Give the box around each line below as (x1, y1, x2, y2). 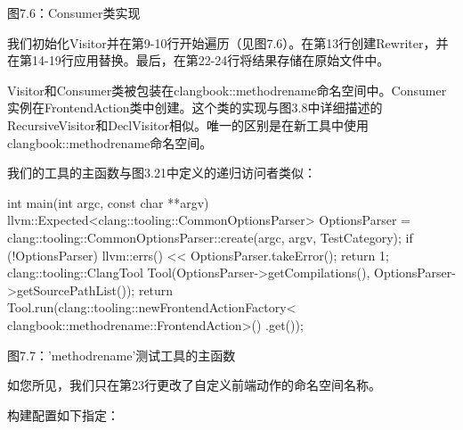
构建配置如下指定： (7, 405, 119, 424)
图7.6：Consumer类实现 (7, 4, 141, 21)
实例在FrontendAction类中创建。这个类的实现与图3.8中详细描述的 (7, 98, 383, 117)
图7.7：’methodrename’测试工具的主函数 (7, 345, 236, 364)
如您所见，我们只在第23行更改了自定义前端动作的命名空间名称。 (7, 376, 381, 394)
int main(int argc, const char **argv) (7, 193, 209, 211)
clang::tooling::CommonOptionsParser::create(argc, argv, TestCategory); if (7, 227, 413, 246)
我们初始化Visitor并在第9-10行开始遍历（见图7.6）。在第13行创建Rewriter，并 (7, 33, 449, 52)
